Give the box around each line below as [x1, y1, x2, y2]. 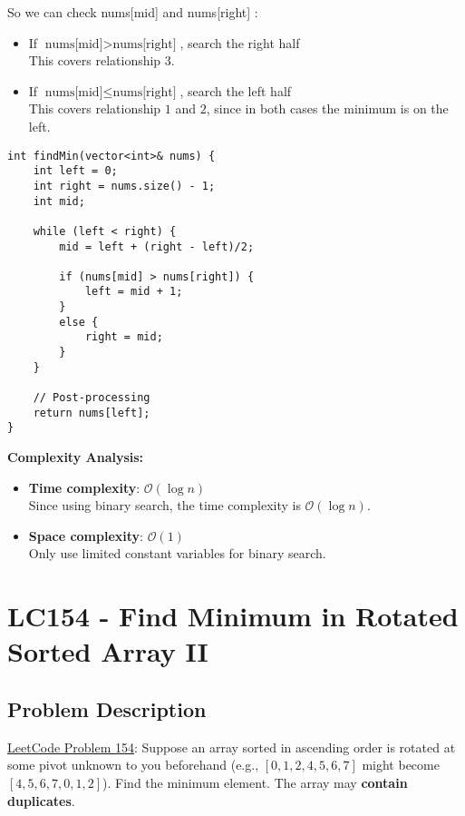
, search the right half [179, 33, 300, 52]
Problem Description [7, 694, 207, 723]
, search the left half [179, 81, 292, 100]
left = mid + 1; [84, 285, 183, 299]
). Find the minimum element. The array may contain [102, 772, 408, 791]
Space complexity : [28, 526, 143, 545]
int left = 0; [33, 164, 118, 178]
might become [362, 755, 440, 774]
